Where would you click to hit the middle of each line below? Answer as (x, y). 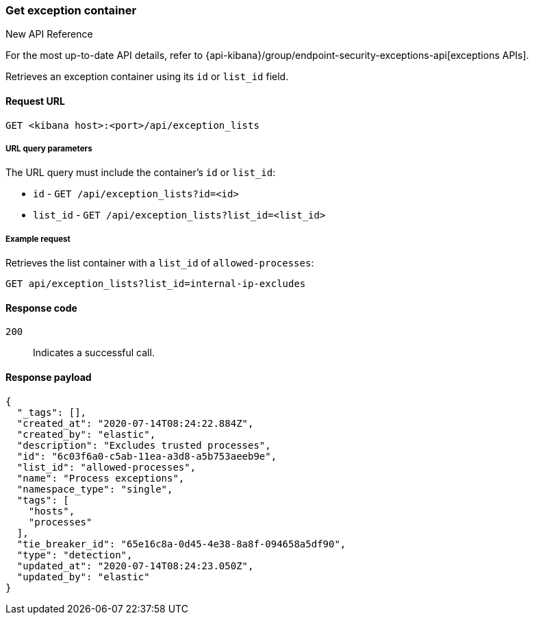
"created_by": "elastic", (86, 434)
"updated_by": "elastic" (83, 576)
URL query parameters (49, 148)
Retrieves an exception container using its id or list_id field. (147, 77)
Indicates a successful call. (94, 353)
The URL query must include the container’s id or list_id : (141, 173)
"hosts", (52, 511)
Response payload (49, 377)
